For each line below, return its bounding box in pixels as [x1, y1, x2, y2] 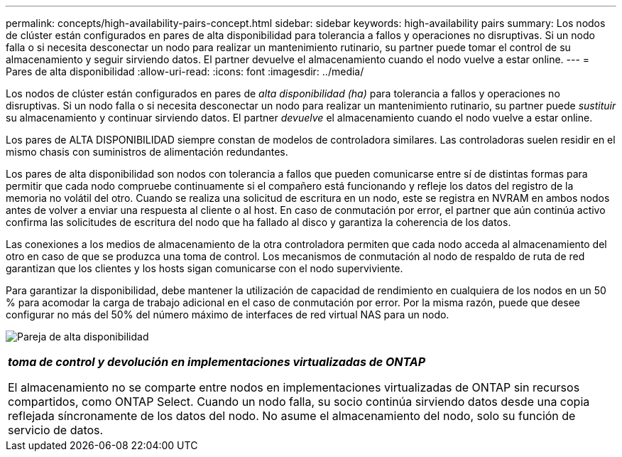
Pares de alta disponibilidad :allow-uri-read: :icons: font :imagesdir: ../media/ [6, 65, 364, 77]
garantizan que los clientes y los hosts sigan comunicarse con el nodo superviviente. [6, 262, 403, 274]
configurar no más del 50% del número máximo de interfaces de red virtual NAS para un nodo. [6, 308, 449, 321]
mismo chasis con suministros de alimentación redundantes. [6, 146, 288, 158]
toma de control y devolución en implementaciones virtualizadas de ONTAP [8, 355, 426, 369]
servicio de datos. [8, 423, 104, 437]
